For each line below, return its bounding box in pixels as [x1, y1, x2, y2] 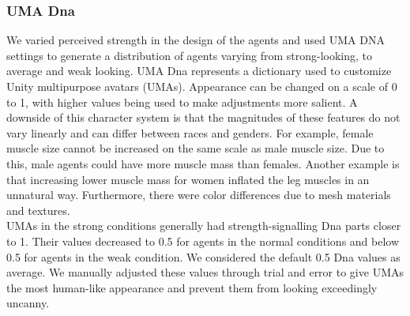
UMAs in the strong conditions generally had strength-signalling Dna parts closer [6, 217, 401, 234]
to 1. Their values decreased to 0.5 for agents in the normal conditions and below [6, 232, 400, 249]
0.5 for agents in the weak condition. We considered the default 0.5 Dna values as [6, 248, 401, 265]
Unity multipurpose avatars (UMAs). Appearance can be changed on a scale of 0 [6, 78, 397, 94]
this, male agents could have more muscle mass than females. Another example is [6, 155, 400, 171]
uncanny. [6, 295, 50, 311]
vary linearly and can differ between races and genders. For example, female [6, 124, 374, 141]
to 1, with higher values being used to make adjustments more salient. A [6, 93, 358, 110]
